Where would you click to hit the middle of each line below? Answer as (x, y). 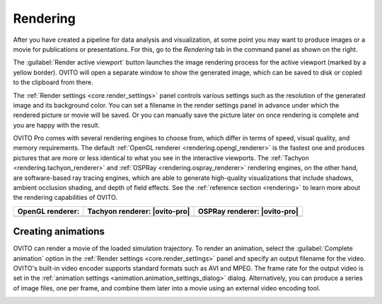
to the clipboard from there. (53, 82)
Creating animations (59, 231)
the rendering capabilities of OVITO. (65, 198)
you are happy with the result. (57, 125)
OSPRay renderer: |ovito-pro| (248, 211)
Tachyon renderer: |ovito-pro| (139, 211)
